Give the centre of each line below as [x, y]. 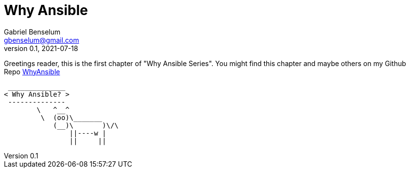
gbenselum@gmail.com [42, 40]
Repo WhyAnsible [32, 71]
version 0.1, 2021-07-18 [41, 48]
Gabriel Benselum [32, 32]
